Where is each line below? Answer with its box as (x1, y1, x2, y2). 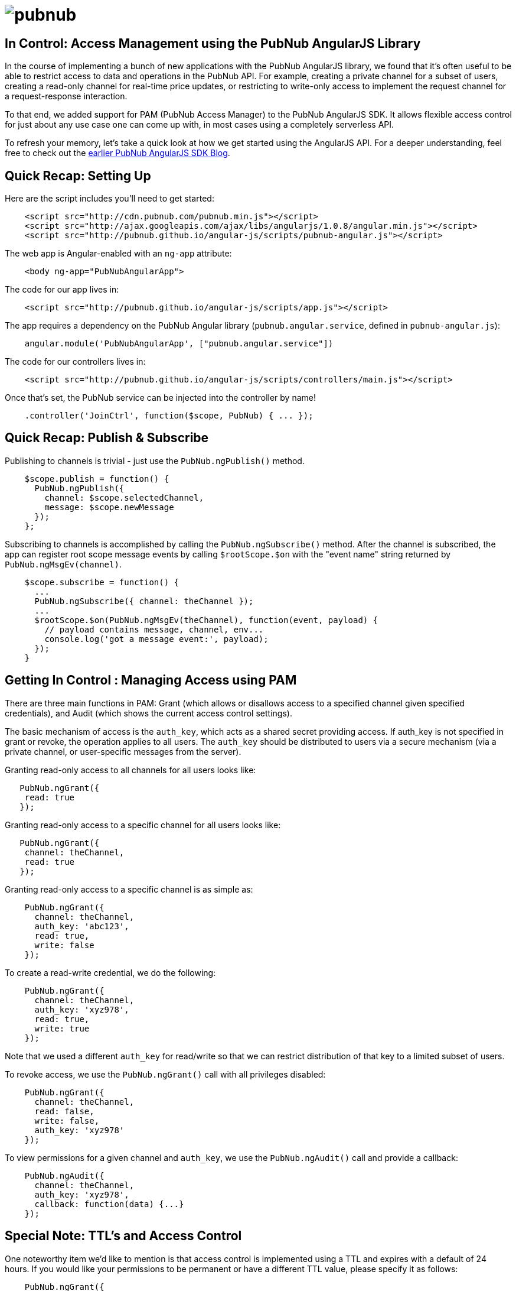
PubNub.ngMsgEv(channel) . (5, 559, 122, 569)
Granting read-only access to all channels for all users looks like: (5, 764, 256, 775)
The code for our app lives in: (5, 284, 119, 295)
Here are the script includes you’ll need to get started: (5, 193, 214, 204)
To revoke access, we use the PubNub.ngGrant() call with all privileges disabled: (5, 1069, 326, 1079)
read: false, (34, 1106, 94, 1116)
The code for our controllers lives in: (5, 356, 146, 367)
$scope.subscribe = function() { (24, 577, 179, 587)
